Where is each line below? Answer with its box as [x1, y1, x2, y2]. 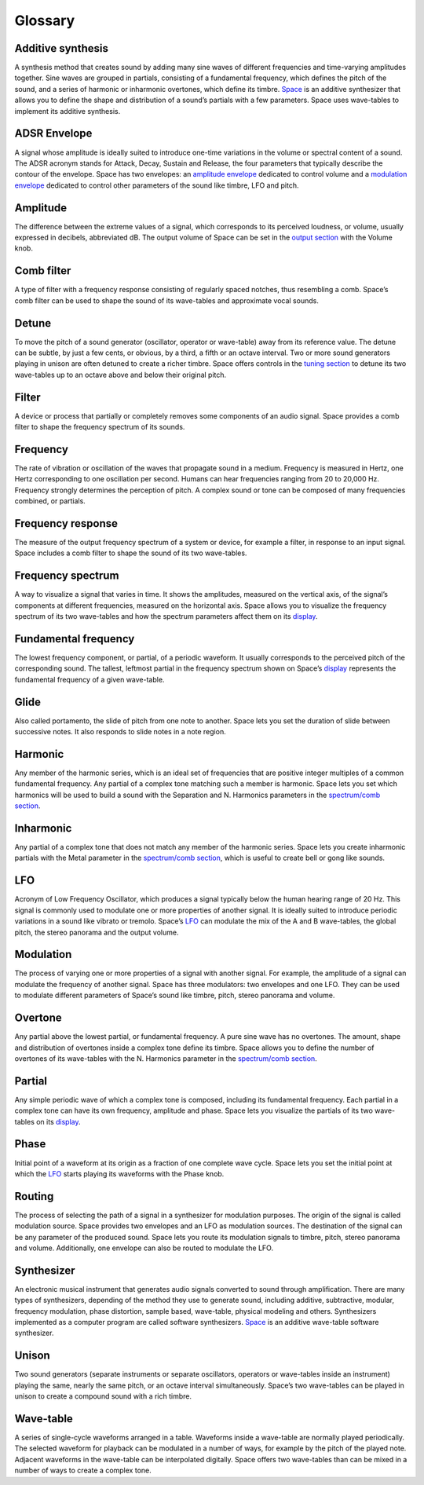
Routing [14, 1190, 54, 1203]
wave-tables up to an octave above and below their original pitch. [14, 370, 227, 379]
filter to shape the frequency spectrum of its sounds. [14, 422, 185, 432]
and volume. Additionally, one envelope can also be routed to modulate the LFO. [14, 1243, 274, 1253]
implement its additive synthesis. [14, 106, 121, 115]
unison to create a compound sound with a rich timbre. [14, 1392, 192, 1401]
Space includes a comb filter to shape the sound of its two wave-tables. [14, 548, 247, 558]
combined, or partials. [14, 496, 86, 506]
